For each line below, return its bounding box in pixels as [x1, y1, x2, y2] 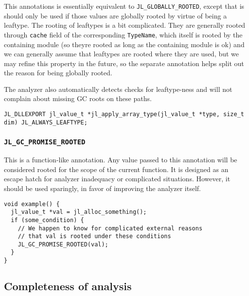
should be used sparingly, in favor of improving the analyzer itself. [4, 183, 201, 193]
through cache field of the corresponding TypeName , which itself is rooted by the [4, 29, 243, 39]
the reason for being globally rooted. [4, 68, 112, 78]
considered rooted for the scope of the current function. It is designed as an [4, 164, 229, 174]
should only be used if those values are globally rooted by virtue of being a [4, 10, 227, 20]
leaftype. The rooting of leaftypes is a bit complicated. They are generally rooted [4, 20, 246, 30]
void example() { [4, 200, 60, 208]
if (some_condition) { [11, 216, 84, 224]
